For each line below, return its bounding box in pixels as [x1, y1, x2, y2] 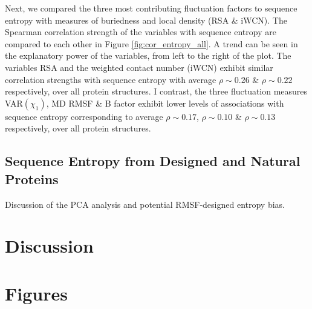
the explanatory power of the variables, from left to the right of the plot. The [5, 49, 291, 62]
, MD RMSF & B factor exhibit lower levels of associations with [46, 96, 284, 109]
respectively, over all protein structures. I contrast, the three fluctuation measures [5, 85, 308, 98]
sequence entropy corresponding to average [5, 110, 163, 122]
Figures [5, 281, 68, 305]
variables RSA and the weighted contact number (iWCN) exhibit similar [5, 61, 273, 73]
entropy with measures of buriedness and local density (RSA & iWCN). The [5, 13, 287, 26]
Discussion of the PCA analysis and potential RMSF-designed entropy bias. [5, 198, 285, 210]
